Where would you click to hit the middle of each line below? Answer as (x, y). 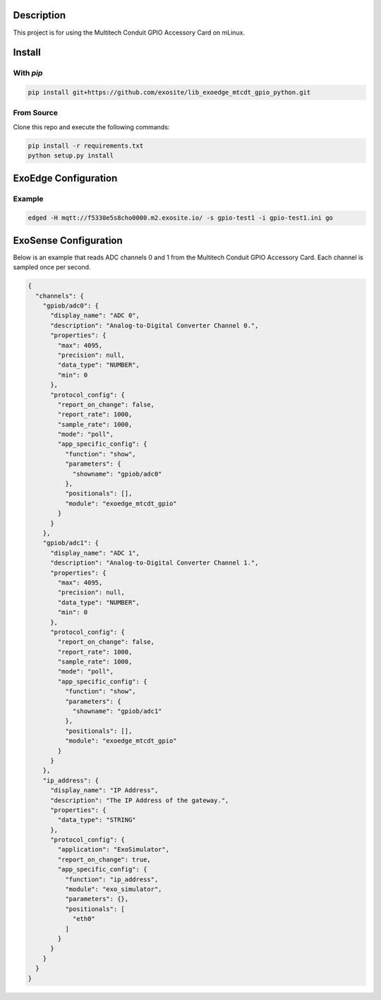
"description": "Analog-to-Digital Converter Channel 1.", (155, 563)
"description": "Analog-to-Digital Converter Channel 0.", (155, 325)
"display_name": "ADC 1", (95, 553)
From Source (35, 113)
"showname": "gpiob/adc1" (117, 711)
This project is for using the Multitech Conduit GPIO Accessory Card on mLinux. (129, 33)
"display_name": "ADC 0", (95, 316)
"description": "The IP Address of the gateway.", (140, 800)
